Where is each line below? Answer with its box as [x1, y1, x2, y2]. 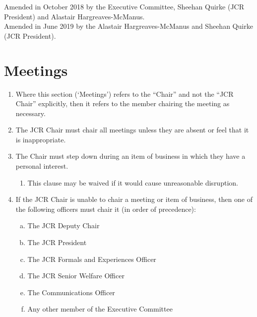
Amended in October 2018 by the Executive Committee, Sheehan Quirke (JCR [4, 1, 245, 11]
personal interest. [15, 161, 68, 171]
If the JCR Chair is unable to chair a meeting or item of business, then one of [15, 194, 253, 204]
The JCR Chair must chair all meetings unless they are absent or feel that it [15, 125, 249, 135]
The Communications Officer [27, 287, 115, 297]
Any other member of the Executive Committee [27, 304, 173, 314]
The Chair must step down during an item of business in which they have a [15, 151, 246, 161]
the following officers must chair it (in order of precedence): [15, 203, 196, 214]
